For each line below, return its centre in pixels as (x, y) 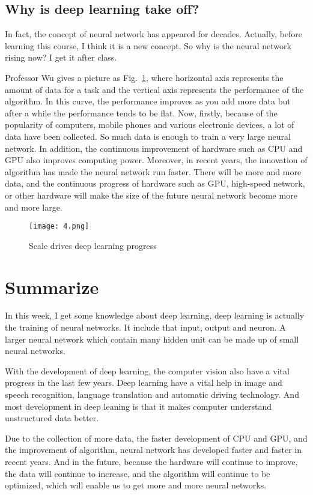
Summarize (52, 286)
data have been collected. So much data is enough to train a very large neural (148, 136)
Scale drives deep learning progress (93, 245)
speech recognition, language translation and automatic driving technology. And (152, 394)
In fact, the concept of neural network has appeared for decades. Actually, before (154, 34)
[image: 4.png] (59, 226)
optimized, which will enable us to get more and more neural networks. (136, 485)
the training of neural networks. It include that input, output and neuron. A (145, 327)
